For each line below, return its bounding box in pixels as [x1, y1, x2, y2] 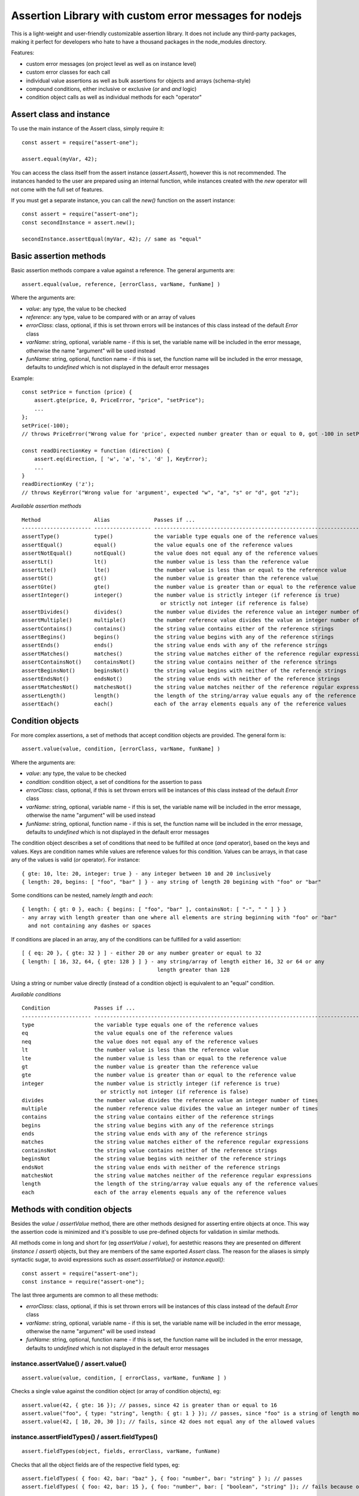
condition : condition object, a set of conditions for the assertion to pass [26, 778, 202, 785]
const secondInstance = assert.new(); [22, 219, 136, 226]
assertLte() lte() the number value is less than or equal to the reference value [22, 566, 347, 573]
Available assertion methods [11, 503, 82, 510]
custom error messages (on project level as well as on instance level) [26, 60, 197, 67]
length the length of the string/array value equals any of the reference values [22, 1181, 318, 1187]
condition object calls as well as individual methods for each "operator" [26, 93, 202, 101]
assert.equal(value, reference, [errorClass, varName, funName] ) [22, 281, 221, 287]
